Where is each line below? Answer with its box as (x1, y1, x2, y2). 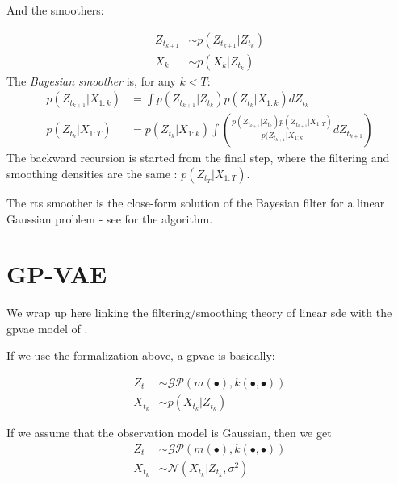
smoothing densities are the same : (6, 165, 178, 181)
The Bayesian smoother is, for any (6, 72, 176, 89)
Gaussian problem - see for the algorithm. (6, 210, 213, 227)
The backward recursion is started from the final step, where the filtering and (6, 149, 390, 166)
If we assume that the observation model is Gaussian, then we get (6, 424, 332, 441)
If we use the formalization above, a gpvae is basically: (6, 347, 275, 364)
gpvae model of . (6, 319, 88, 336)
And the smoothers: (6, 2, 104, 18)
